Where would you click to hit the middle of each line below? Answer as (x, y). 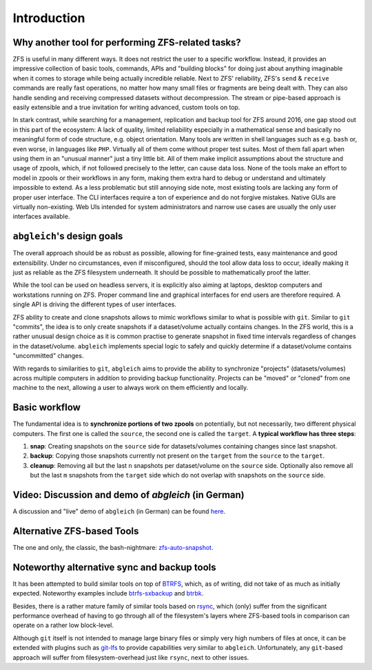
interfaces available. (41, 217)
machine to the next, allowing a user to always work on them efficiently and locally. (131, 388)
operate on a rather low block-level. (63, 625)
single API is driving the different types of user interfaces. (95, 304)
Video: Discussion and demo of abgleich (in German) (128, 494)
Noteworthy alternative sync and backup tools (114, 567)
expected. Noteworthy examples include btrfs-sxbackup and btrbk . (108, 593)
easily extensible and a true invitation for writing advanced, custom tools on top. (126, 108)
